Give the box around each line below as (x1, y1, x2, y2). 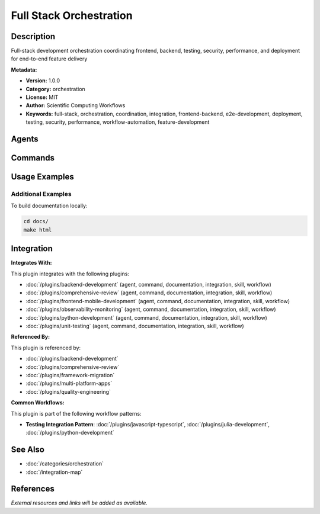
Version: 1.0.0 (25, 77, 60, 84)
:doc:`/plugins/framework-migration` (25, 371, 115, 378)
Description (11, 31, 56, 41)
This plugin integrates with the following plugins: (11, 270, 130, 277)
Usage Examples (11, 172, 74, 182)
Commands (11, 153, 55, 163)
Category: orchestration (25, 85, 85, 92)
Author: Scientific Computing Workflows (25, 102, 126, 109)
